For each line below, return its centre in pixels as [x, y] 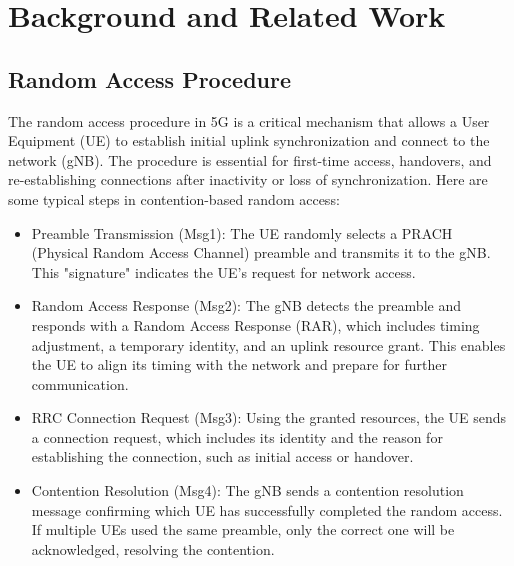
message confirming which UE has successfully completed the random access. [267, 509]
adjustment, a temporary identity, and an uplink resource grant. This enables [268, 344]
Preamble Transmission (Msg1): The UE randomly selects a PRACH [242, 232]
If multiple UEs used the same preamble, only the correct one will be [243, 529]
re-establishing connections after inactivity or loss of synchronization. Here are [248, 179]
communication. [80, 383]
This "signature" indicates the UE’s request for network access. [223, 271]
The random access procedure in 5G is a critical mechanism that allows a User [249, 120]
